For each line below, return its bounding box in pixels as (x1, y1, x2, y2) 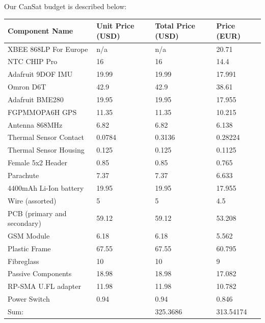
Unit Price (96, 20, 135, 31)
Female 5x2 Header (8, 157, 67, 168)
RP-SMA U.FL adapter (8, 281, 81, 291)
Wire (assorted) (8, 195, 57, 205)
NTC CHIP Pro (8, 56, 58, 67)
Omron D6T (8, 81, 46, 92)
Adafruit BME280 (8, 94, 64, 104)
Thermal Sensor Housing (8, 144, 85, 155)
